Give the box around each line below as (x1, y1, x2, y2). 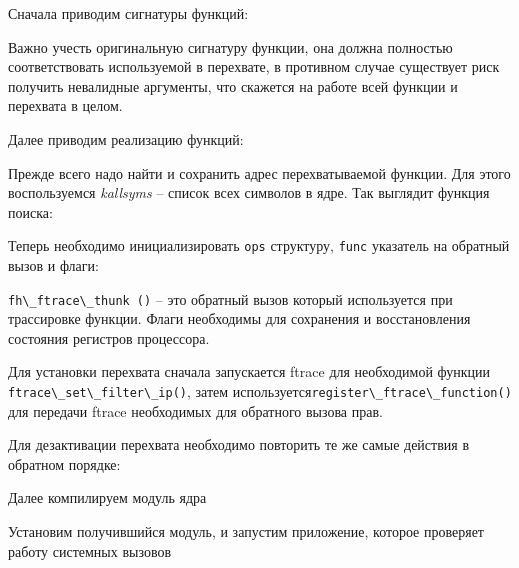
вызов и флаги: (8, 255, 99, 275)
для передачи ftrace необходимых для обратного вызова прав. (8, 400, 383, 421)
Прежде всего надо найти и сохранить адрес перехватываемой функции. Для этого (8, 162, 511, 183)
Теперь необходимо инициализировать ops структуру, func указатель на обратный (8, 235, 510, 256)
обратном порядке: (8, 453, 121, 474)
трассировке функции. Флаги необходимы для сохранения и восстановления (8, 308, 471, 329)
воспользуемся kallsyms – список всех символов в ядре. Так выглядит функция (8, 182, 490, 203)
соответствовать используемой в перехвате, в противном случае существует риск (8, 56, 500, 77)
